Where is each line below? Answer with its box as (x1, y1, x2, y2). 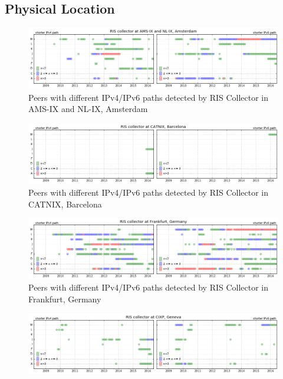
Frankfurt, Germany (28, 293, 101, 305)
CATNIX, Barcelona (28, 197, 102, 210)
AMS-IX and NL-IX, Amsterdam (28, 103, 148, 115)
